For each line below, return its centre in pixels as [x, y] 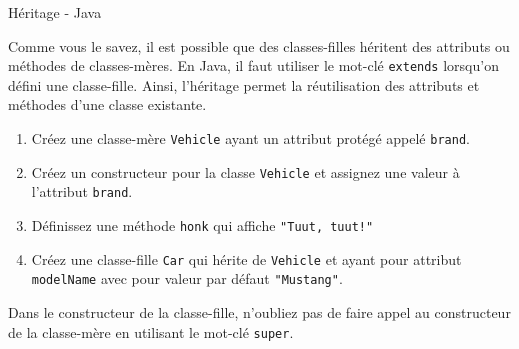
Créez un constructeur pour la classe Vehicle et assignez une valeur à [245, 171]
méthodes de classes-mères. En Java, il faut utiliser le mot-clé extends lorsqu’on [253, 65]
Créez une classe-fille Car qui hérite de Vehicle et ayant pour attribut [246, 258]
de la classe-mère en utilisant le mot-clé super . [151, 331]
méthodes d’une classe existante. [107, 104]
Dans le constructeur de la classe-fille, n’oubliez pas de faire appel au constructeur [259, 311]
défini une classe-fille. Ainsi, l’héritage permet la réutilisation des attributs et [244, 84]
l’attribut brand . [82, 191]
